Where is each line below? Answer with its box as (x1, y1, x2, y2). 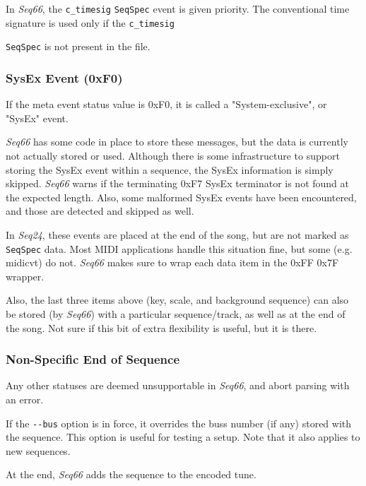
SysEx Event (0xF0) (6, 69, 123, 86)
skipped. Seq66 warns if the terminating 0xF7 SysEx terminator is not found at (6, 176, 349, 191)
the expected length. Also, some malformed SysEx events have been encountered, (6, 189, 357, 204)
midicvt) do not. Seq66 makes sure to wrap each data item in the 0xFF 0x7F (6, 255, 339, 270)
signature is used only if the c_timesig (6, 15, 175, 30)
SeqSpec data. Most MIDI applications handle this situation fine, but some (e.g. (6, 241, 353, 256)
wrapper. (6, 268, 45, 283)
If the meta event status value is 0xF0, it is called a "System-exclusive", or (6, 97, 327, 112)
